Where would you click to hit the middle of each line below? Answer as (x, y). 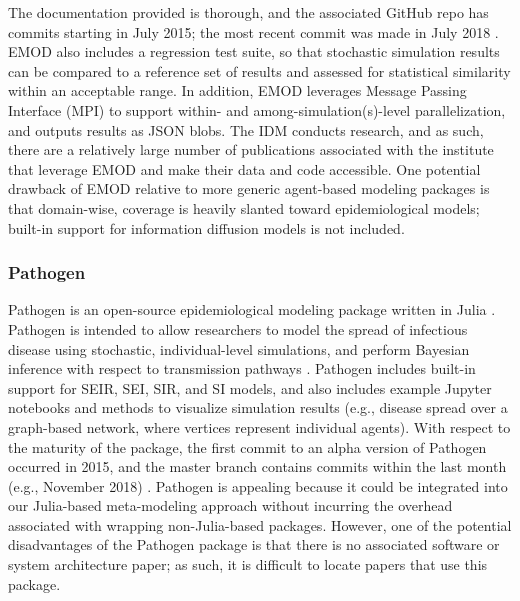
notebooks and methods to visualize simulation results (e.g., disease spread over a (258, 407)
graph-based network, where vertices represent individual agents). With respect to (259, 426)
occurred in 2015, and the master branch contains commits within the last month (257, 466)
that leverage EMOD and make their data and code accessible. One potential (244, 168)
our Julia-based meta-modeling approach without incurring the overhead (230, 505)
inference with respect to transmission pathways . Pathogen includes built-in (242, 368)
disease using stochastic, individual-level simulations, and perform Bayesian (239, 348)
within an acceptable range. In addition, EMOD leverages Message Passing (237, 90)
